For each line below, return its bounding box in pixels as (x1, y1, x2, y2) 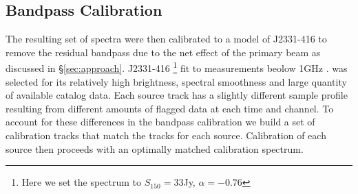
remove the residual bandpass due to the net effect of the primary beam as (6, 45, 321, 59)
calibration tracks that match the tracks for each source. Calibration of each (6, 128, 326, 143)
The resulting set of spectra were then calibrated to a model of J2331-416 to (6, 32, 327, 46)
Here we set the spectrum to (21, 175, 142, 189)
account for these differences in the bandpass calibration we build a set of (6, 114, 315, 129)
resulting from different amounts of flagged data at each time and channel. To (6, 101, 334, 115)
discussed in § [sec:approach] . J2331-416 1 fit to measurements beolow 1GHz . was (6, 59, 348, 75)
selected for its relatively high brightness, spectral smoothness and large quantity (6, 74, 347, 88)
